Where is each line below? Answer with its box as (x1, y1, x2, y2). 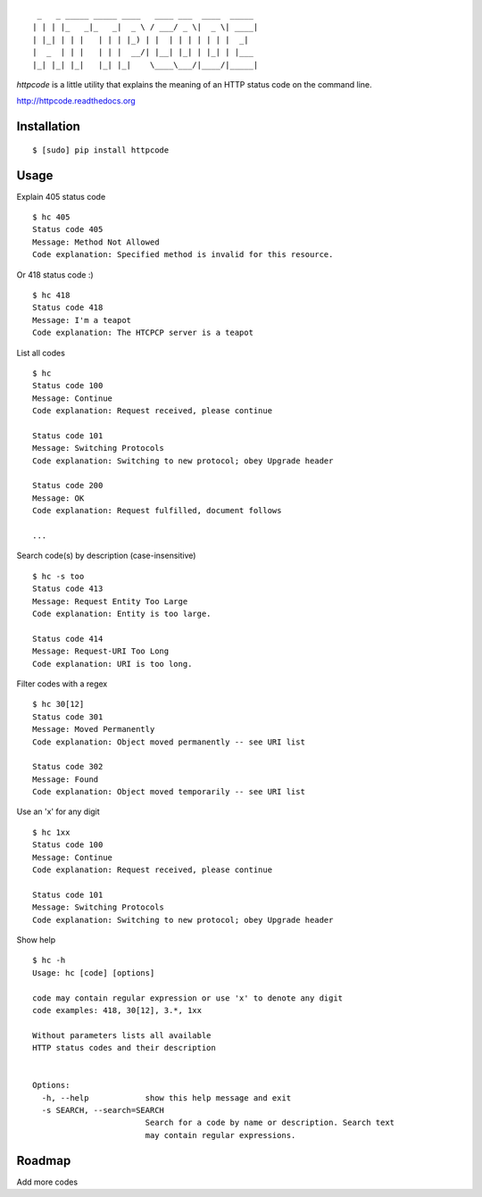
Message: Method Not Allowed (32, 237, 160, 247)
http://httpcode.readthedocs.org (16, 96, 136, 106)
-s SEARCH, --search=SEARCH (41, 1105, 165, 1116)
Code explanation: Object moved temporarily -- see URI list (32, 786, 305, 797)
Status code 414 (32, 634, 104, 644)
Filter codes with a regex (16, 678, 108, 689)
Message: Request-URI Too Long (32, 646, 170, 656)
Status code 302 (32, 761, 104, 772)
